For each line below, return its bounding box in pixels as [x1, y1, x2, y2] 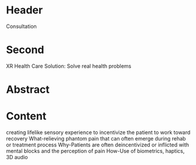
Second [6, 43, 44, 57]
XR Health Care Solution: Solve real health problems [6, 62, 132, 69]
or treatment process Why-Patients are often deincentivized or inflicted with [6, 141, 189, 148]
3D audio [6, 154, 28, 160]
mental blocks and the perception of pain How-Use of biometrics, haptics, [6, 148, 185, 155]
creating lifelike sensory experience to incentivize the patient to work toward [6, 129, 191, 136]
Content [6, 110, 47, 123]
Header [6, 3, 43, 17]
